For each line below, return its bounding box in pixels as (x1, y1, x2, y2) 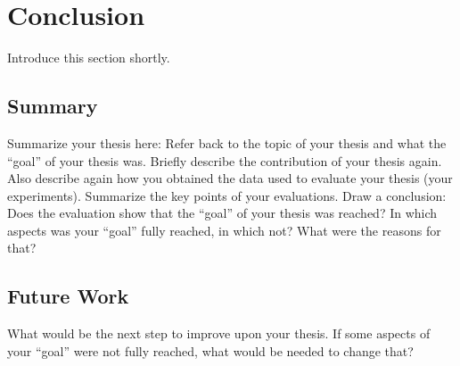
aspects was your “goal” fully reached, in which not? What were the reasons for (7, 220, 441, 239)
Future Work (7, 282, 129, 310)
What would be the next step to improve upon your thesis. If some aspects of (7, 324, 431, 343)
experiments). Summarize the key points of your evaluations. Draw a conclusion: (7, 186, 447, 204)
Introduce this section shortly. (7, 48, 170, 67)
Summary (7, 92, 98, 120)
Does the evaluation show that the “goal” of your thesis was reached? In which (7, 204, 438, 222)
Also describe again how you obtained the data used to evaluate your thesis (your (7, 169, 453, 187)
